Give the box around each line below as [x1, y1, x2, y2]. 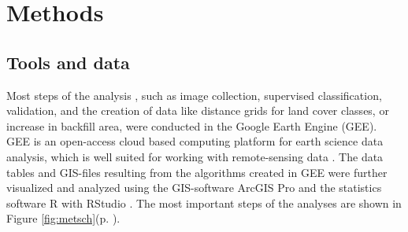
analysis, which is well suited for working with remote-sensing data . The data [6, 148, 384, 164]
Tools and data [6, 50, 130, 74]
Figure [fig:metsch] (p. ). [6, 210, 121, 226]
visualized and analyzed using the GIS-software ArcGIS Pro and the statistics [6, 179, 382, 196]
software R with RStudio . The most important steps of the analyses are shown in [6, 194, 402, 211]
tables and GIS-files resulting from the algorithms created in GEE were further [6, 164, 388, 180]
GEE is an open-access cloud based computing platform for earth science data [6, 133, 384, 149]
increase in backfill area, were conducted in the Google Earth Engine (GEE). [6, 117, 377, 134]
